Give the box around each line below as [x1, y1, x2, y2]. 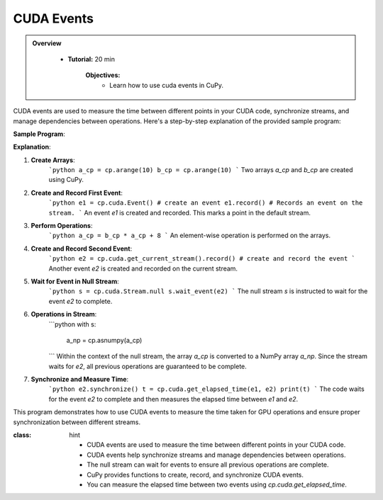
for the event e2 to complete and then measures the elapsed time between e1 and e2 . [48, 394, 299, 403]
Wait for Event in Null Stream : [30, 277, 120, 285]
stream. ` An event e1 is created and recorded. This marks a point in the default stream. [48, 208, 311, 217]
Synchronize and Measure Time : [30, 375, 129, 384]
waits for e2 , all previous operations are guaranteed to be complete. [48, 362, 248, 370]
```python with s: [48, 319, 96, 329]
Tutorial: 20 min [67, 55, 115, 63]
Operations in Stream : [30, 310, 97, 319]
